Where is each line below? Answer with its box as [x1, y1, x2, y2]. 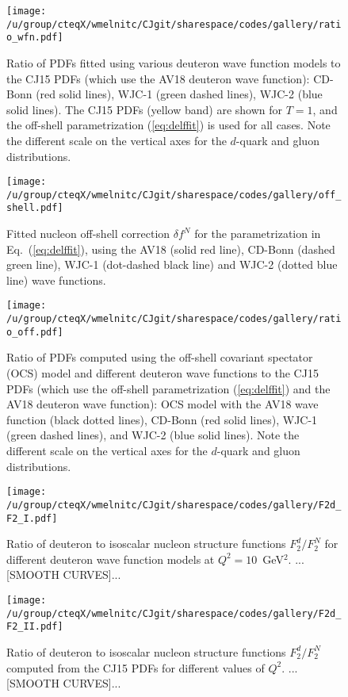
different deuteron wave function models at [6, 550, 215, 567]
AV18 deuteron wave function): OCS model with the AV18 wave [6, 396, 319, 412]
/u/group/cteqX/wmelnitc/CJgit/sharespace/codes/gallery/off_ [6, 189, 342, 201]
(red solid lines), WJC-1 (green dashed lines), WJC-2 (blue [36, 86, 323, 102]
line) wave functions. [6, 271, 106, 288]
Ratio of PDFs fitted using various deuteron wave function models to [6, 54, 341, 71]
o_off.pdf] [6, 326, 63, 338]
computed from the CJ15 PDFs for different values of [6, 659, 265, 676]
